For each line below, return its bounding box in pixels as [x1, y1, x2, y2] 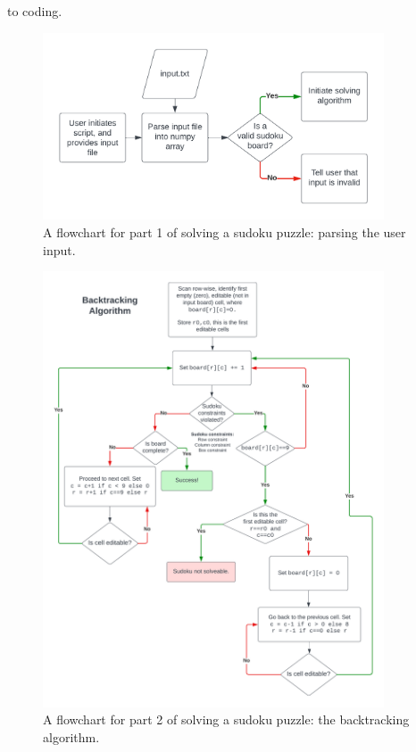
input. [43, 240, 76, 259]
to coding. [7, 2, 62, 20]
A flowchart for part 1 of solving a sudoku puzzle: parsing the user [43, 222, 406, 241]
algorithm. [43, 727, 100, 746]
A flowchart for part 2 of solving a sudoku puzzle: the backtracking [43, 710, 410, 729]
